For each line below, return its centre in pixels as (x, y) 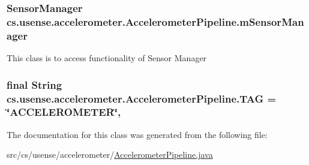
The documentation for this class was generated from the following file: (137, 134)
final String (34, 84)
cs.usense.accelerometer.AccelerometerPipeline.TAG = (142, 98)
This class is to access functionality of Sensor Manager (107, 58)
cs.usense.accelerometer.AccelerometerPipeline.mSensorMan (155, 21)
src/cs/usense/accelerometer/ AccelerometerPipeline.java (110, 154)
